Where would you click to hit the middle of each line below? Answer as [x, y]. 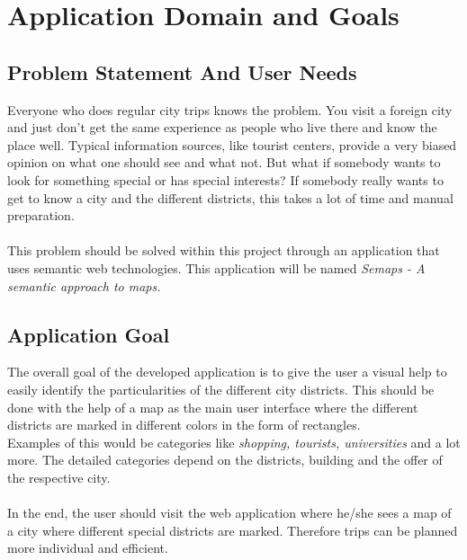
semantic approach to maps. [84, 285]
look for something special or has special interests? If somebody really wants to [225, 179]
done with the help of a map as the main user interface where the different [213, 407]
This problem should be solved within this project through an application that [224, 250]
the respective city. [59, 477]
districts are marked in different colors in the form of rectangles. [184, 425]
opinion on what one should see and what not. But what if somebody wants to [224, 162]
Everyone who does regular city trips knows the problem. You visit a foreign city [230, 109]
